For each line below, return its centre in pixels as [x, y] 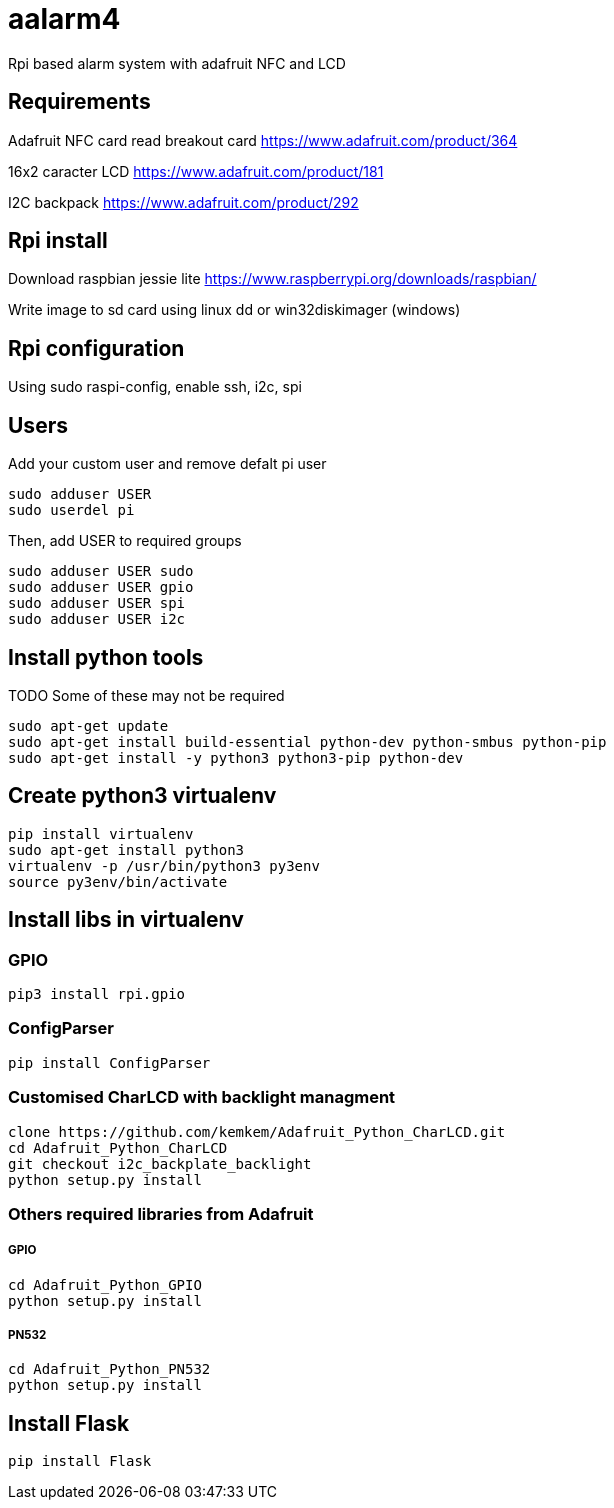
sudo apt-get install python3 [126, 849]
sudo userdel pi [71, 510]
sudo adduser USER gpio [101, 587]
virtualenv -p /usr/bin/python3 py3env [164, 865]
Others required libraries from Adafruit [161, 1213]
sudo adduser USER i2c [97, 619]
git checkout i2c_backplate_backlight [160, 1163]
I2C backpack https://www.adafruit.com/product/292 [183, 202]
